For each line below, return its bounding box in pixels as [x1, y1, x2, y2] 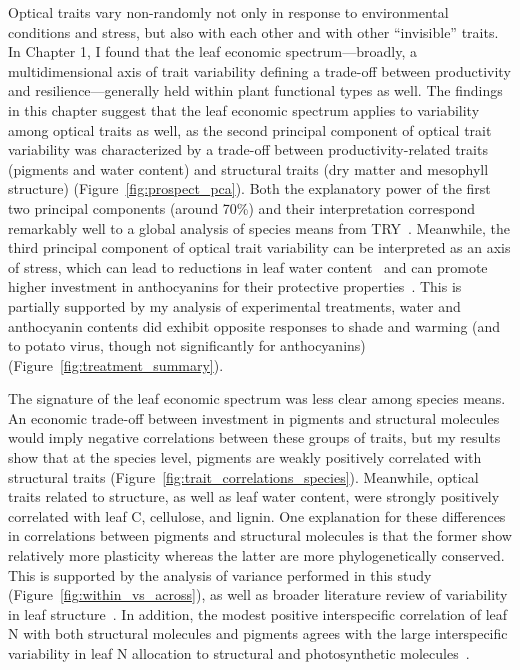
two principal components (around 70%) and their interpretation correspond [8, 197, 476, 218]
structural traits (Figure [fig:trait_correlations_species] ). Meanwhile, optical [8, 466, 479, 487]
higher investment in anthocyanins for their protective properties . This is [8, 276, 462, 297]
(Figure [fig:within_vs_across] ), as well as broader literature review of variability [8, 584, 508, 605]
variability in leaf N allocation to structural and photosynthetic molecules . [8, 643, 470, 663]
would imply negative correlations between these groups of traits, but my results [8, 427, 501, 448]
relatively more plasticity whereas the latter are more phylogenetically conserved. [8, 545, 505, 566]
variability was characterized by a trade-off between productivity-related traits [8, 139, 488, 160]
